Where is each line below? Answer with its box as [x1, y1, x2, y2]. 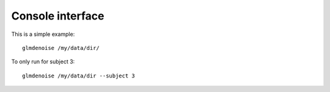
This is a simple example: [11, 30, 75, 38]
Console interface [11, 9, 105, 23]
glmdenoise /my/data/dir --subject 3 [22, 72, 136, 79]
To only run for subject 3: [11, 58, 75, 65]
